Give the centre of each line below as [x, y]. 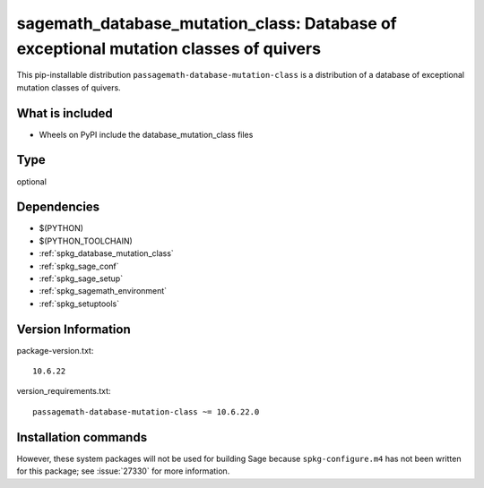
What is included [65, 113]
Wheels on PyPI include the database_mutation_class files [146, 134]
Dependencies [58, 207]
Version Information [73, 329]
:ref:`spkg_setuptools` [79, 304]
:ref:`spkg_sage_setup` [81, 278]
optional [31, 181]
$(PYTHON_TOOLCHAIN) [86, 241]
